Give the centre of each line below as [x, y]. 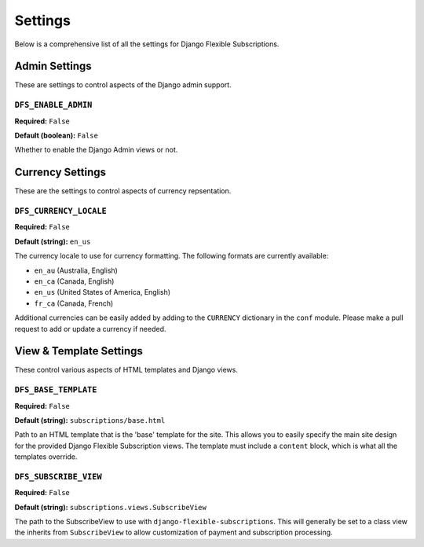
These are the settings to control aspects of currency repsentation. [123, 191]
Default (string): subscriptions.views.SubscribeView [111, 507]
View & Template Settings [79, 351]
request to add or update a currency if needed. [90, 329]
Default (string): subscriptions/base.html [90, 420]
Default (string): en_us [53, 241]
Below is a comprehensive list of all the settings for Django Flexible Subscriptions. [147, 44]
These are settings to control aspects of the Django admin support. [123, 85]
